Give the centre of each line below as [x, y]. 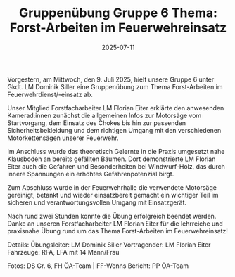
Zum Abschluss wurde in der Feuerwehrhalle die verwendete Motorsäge [112, 187]
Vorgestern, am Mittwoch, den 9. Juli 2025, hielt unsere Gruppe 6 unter [111, 79]
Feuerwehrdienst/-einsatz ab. [50, 94]
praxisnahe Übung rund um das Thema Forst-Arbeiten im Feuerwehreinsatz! [118, 231]
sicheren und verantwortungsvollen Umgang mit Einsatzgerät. [97, 202]
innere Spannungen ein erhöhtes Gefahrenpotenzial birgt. [91, 174]
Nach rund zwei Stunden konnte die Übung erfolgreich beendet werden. [112, 216]
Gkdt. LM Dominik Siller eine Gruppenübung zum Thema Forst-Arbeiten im [115, 86]
